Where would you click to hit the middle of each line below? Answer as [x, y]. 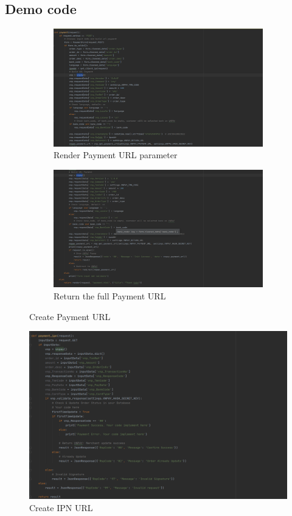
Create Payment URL [70, 316]
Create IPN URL [61, 507]
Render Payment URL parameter [116, 155]
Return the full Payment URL [110, 295]
